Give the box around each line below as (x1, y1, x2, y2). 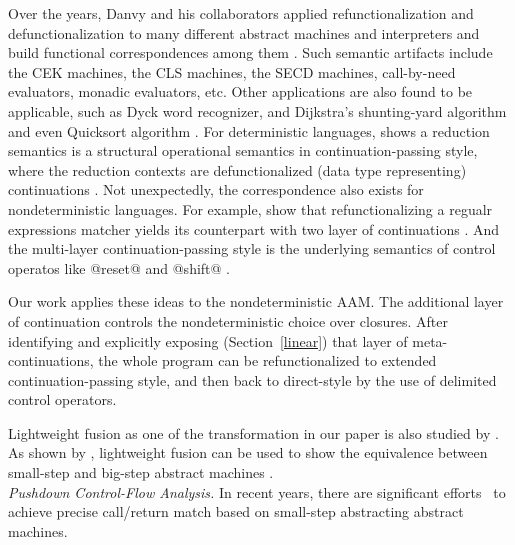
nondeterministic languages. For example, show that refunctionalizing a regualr (8, 198, 493, 219)
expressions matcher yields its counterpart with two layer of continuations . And (8, 218, 500, 239)
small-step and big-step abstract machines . (8, 462, 274, 483)
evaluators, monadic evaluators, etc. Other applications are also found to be (8, 81, 473, 102)
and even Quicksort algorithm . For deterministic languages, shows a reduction (8, 120, 490, 141)
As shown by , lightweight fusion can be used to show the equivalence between (8, 442, 488, 463)
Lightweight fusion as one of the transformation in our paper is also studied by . (8, 422, 499, 443)
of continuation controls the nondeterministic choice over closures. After (8, 310, 448, 331)
